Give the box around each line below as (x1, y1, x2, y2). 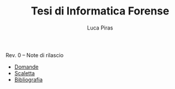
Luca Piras (87, 24, 113, 31)
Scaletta (14, 69, 35, 76)
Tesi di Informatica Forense (31, 4, 170, 18)
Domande (14, 63, 39, 70)
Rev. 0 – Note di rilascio (5, 51, 64, 58)
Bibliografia (14, 76, 43, 83)
